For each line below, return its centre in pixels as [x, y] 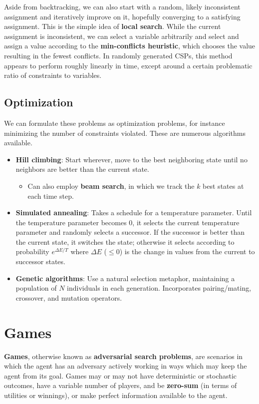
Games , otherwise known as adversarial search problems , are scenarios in [124, 356]
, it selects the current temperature [186, 222]
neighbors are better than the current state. [82, 169]
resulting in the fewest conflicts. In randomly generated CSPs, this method [118, 55]
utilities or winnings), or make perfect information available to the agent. [116, 395]
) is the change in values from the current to [187, 251]
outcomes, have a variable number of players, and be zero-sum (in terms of [121, 385]
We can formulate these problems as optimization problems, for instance [115, 123]
